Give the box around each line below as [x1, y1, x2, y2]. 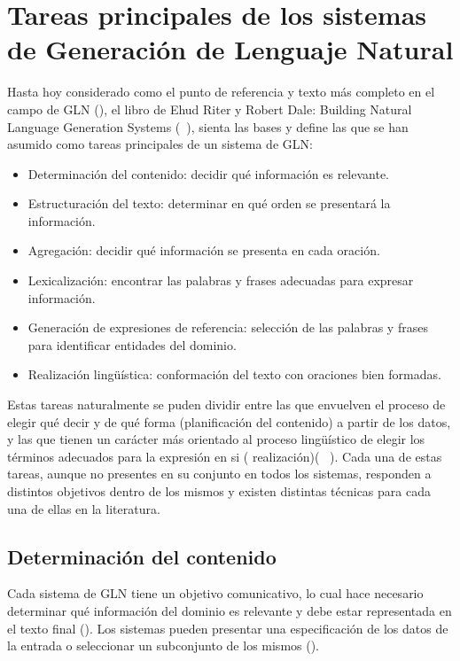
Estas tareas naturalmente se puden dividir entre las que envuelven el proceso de [7, 395, 446, 414]
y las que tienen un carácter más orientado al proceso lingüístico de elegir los [7, 430, 425, 448]
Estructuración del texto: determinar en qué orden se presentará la [27, 194, 391, 213]
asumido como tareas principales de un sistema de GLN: [7, 135, 313, 153]
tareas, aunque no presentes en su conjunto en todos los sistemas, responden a [7, 464, 432, 483]
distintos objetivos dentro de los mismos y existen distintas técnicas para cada [7, 482, 431, 500]
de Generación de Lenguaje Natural [7, 31, 454, 67]
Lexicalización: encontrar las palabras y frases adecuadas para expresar [27, 271, 414, 290]
